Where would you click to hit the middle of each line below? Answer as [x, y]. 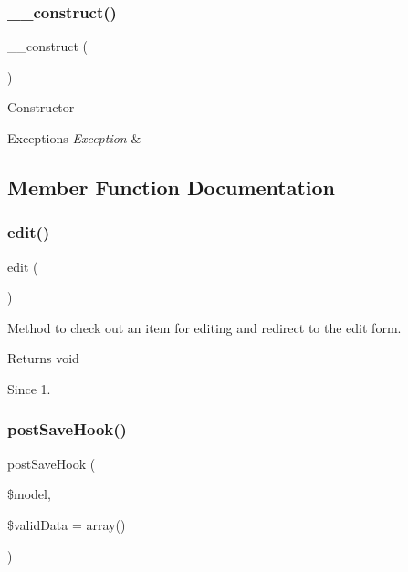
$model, [29, 494]
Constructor [41, 107]
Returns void [43, 358]
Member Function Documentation [172, 187]
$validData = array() [67, 524]
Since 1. [29, 388]
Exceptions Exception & [74, 138]
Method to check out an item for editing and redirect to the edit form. [204, 327]
